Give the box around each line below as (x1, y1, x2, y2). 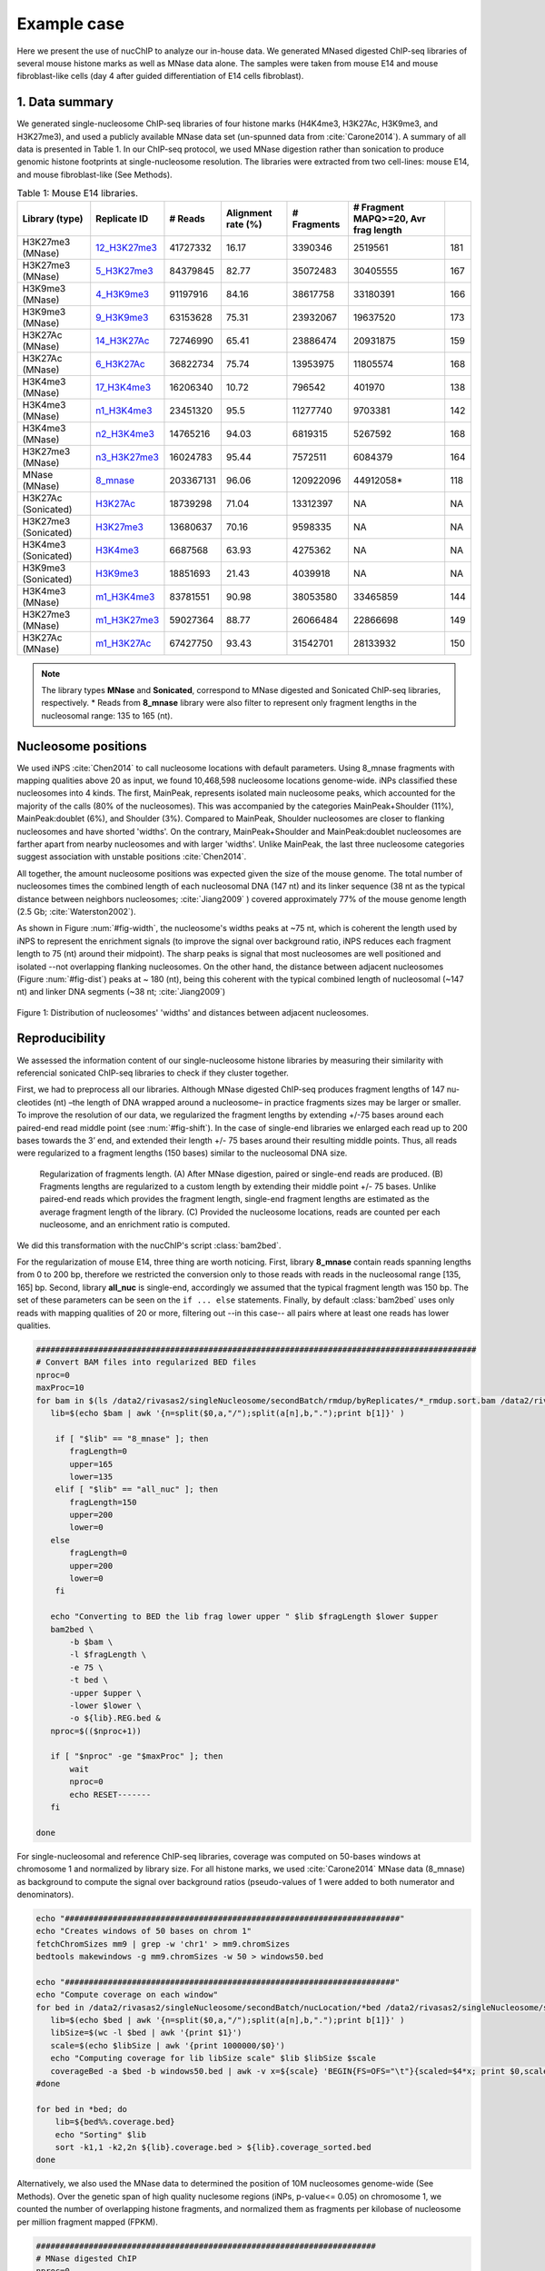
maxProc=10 (35, 1383, 84, 1393)
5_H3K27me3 (95, 264, 154, 277)
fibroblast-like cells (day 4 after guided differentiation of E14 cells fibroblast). (16, 71, 304, 82)
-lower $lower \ (69, 1700, 143, 1711)
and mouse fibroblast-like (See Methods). (16, 169, 173, 180)
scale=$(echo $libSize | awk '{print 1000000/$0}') (50, 2040, 285, 2050)
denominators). (16, 1889, 74, 1899)
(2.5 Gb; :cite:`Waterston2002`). (16, 906, 136, 917)
